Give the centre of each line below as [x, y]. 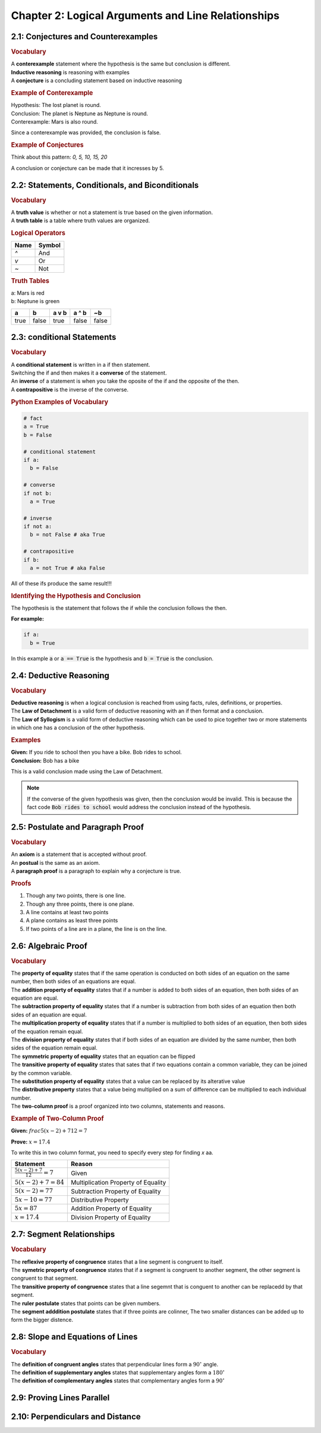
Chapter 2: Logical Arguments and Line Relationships [145, 15]
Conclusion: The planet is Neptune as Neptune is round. [80, 114]
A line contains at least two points [67, 912]
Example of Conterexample [52, 93]
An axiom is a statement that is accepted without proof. [79, 854]
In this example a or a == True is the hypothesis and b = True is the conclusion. [112, 658]
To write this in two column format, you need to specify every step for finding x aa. [112, 1152]
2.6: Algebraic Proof [49, 946]
